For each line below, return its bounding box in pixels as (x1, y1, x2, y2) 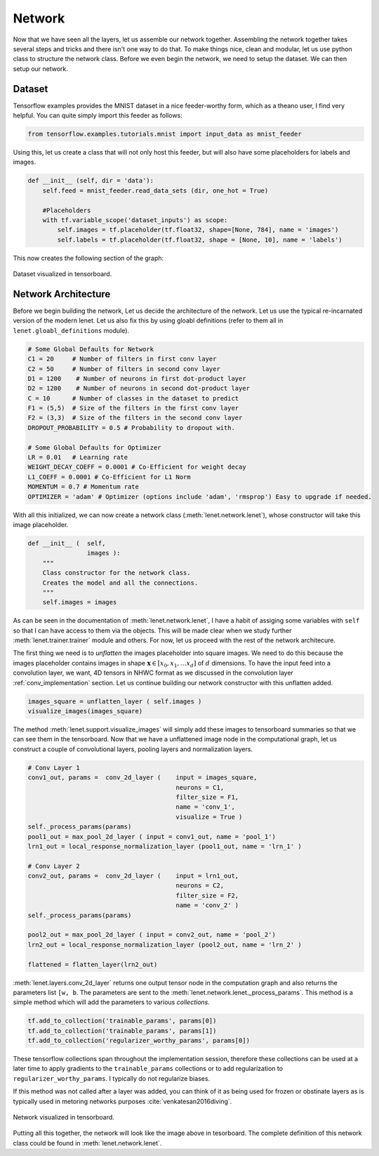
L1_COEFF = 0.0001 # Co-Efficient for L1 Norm (27, 473, 191, 481)
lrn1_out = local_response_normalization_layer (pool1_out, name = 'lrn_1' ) (27, 842, 302, 850)
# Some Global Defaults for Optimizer (27, 443, 161, 451)
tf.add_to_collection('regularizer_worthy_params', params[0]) (27, 1037, 251, 1045)
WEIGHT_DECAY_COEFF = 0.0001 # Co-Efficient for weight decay (27, 463, 246, 471)
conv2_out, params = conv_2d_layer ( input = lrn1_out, (27, 872, 239, 880)
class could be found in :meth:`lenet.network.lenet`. (13, 1138, 162, 1147)
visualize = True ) (175, 812, 243, 821)
